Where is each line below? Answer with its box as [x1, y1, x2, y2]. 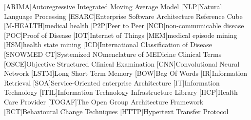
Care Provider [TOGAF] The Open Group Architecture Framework [4, 96, 204, 106]
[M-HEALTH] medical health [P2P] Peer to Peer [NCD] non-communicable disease [4, 20, 244, 31]
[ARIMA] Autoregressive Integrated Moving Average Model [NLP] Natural [4, 1, 222, 11]
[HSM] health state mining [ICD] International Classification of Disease [4, 39, 212, 50]
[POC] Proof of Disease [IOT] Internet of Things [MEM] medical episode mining [4, 30, 237, 40]
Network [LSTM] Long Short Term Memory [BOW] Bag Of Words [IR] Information [4, 68, 248, 78]
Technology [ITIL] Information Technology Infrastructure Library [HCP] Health [4, 87, 238, 97]
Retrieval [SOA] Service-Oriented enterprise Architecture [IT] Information [4, 77, 220, 87]
